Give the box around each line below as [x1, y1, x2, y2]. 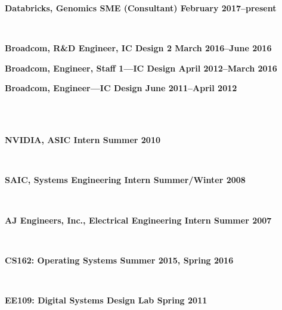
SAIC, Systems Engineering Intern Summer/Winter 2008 [5, 173, 246, 186]
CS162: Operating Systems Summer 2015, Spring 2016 [5, 253, 234, 266]
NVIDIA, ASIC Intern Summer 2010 [5, 134, 161, 146]
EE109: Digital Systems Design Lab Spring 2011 [5, 293, 207, 306]
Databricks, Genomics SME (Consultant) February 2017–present [5, 2, 277, 14]
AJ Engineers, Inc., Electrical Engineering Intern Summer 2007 [5, 213, 272, 226]
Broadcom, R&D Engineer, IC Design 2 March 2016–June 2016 [5, 42, 272, 54]
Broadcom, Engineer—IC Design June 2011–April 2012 [5, 82, 237, 94]
